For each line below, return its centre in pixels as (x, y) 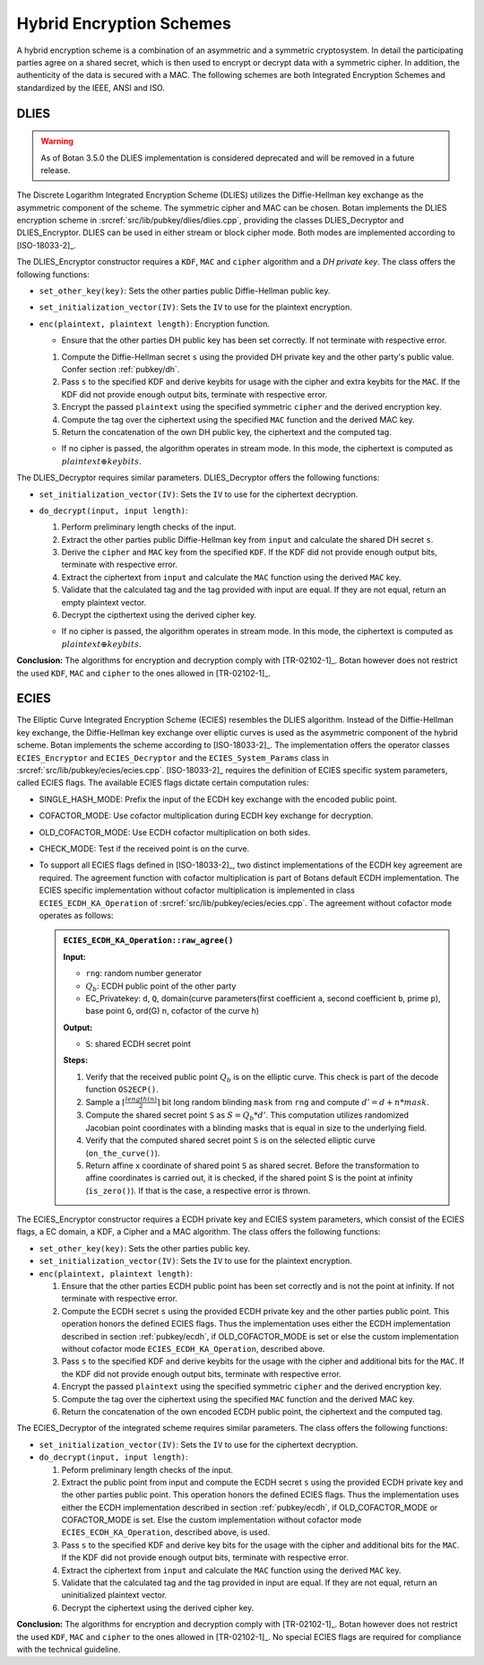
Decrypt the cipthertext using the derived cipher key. (159, 615)
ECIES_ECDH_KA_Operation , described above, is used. (166, 1532)
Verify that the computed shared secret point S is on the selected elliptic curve (230, 1140)
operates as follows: (76, 915)
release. (56, 170)
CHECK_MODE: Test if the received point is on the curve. (144, 849)
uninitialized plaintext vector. (114, 1595)
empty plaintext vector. (104, 602)
